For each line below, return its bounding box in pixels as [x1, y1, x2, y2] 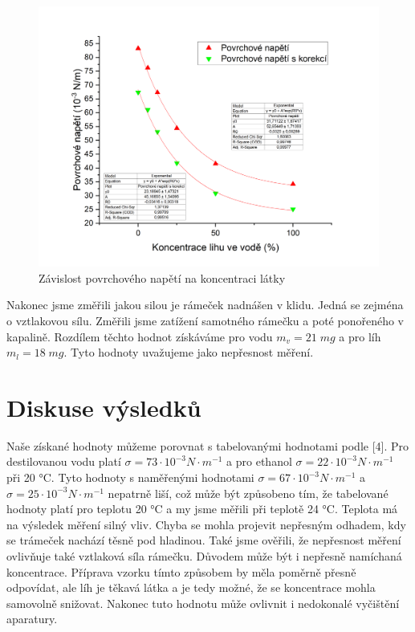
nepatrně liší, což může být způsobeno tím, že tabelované [108, 484, 389, 501]
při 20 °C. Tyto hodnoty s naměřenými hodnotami [6, 469, 254, 486]
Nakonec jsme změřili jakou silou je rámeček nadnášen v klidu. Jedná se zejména [6, 296, 404, 313]
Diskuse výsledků [6, 390, 201, 423]
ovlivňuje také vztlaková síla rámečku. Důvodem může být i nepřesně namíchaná [6, 548, 402, 565]
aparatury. [6, 610, 58, 627]
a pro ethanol [226, 453, 292, 470]
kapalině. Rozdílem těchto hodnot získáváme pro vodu [6, 328, 273, 345]
